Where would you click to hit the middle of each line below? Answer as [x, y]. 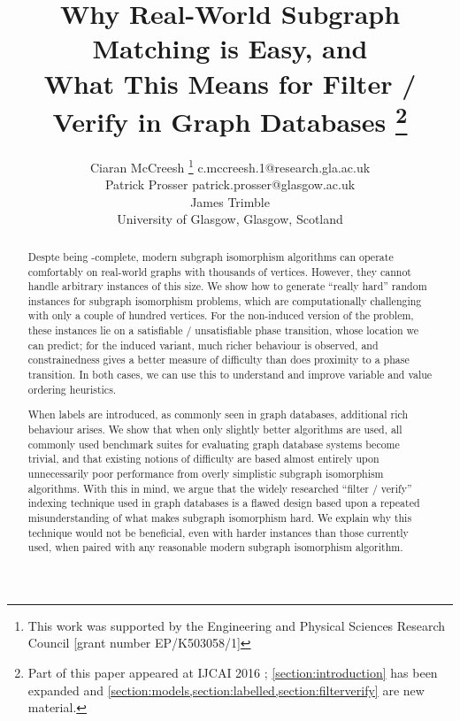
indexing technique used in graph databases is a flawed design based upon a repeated [224, 503]
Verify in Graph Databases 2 [230, 119]
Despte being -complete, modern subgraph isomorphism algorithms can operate [211, 256]
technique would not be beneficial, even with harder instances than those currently [218, 532]
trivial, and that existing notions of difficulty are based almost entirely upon [203, 459]
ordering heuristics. [72, 389]
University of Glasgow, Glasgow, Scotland [230, 219]
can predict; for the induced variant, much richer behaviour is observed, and [203, 345]
